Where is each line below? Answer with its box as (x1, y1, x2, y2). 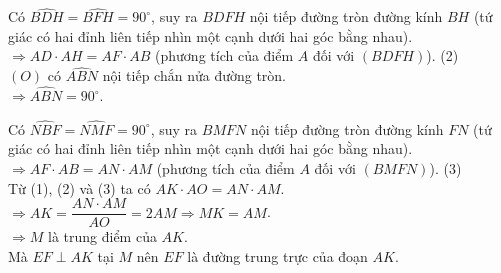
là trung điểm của (47, 226, 157, 247)
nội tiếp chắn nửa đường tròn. (102, 65, 287, 86)
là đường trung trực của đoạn (187, 245, 368, 266)
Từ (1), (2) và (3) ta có (8, 177, 151, 198)
